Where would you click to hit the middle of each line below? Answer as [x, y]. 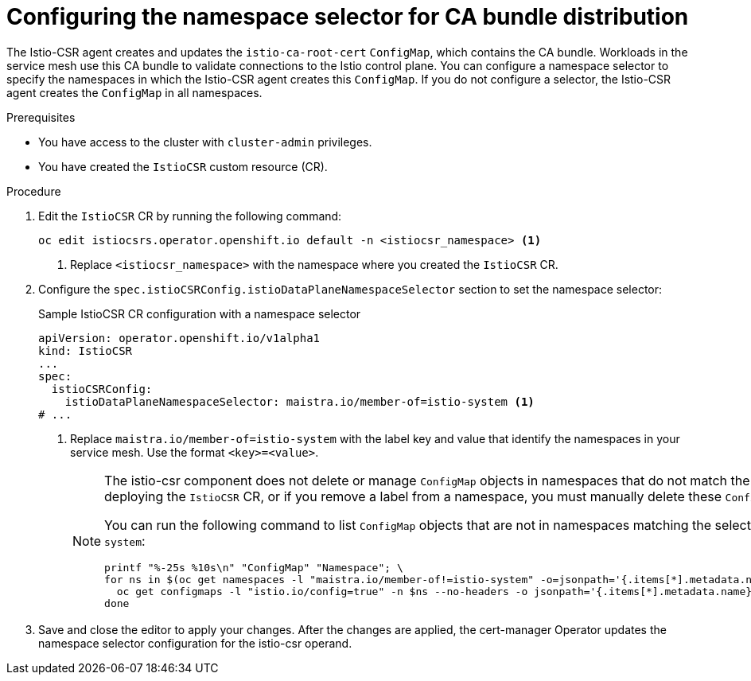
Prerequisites [41, 117]
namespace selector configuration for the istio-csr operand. [195, 643]
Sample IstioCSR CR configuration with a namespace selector [200, 313]
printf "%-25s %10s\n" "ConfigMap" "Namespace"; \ [254, 567]
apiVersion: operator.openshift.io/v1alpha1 [179, 338]
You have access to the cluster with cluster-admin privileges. [205, 142]
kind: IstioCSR [86, 350]
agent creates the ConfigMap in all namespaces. [134, 92]
